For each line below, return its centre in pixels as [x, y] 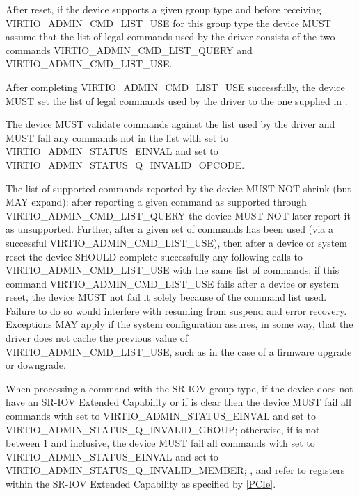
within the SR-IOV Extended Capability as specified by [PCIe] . [141, 483]
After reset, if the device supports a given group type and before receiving [163, 9]
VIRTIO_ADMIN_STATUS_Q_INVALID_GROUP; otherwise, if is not [163, 429]
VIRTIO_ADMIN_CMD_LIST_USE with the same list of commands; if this [173, 270]
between [23, 443]
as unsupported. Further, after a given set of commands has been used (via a [169, 229]
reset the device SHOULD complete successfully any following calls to [154, 256]
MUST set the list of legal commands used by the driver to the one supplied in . [177, 100]
